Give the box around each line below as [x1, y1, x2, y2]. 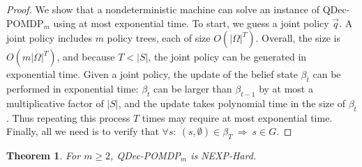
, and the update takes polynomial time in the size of [118, 95, 345, 110]
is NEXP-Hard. [190, 148, 257, 162]
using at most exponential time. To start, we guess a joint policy [53, 15, 329, 30]
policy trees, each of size [107, 31, 211, 45]
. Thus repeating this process [6, 110, 130, 125]
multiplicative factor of [6, 95, 104, 110]
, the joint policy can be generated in [148, 49, 307, 64]
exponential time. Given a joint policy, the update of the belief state [6, 67, 298, 81]
